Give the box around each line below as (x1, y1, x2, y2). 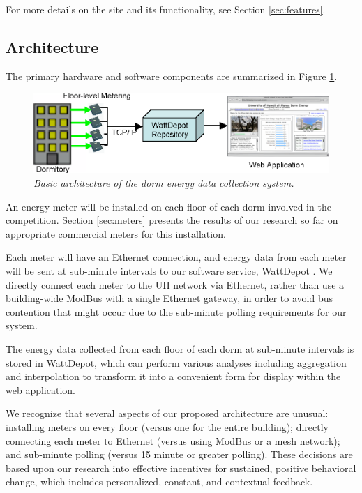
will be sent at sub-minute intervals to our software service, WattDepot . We (6, 264, 333, 278)
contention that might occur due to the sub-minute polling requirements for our (6, 304, 347, 319)
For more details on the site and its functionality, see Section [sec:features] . (6, 2, 326, 16)
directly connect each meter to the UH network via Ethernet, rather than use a (6, 277, 345, 291)
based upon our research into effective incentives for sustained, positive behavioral (6, 460, 356, 475)
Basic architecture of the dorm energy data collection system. (33, 176, 294, 190)
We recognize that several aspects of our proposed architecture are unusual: (6, 406, 329, 420)
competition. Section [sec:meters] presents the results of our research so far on (6, 213, 338, 227)
